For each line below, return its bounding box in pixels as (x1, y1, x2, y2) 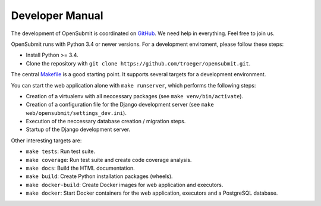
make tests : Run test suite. (26, 148, 95, 155)
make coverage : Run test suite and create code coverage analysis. (26, 156, 192, 163)
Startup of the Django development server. (26, 126, 131, 133)
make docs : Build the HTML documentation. (26, 164, 135, 172)
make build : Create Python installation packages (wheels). (26, 173, 173, 180)
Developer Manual (11, 9, 103, 22)
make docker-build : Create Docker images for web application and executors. (26, 181, 224, 188)
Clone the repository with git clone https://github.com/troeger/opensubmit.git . (26, 60, 251, 67)
